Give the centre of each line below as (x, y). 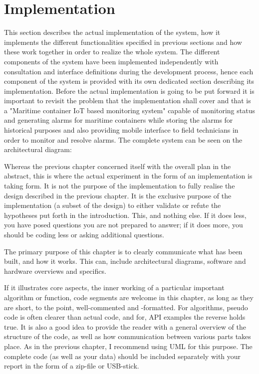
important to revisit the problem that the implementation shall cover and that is (128, 100)
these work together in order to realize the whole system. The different (112, 52)
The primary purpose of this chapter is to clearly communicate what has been (123, 251)
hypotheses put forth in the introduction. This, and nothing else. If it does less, (125, 215)
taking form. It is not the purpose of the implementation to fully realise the (120, 186)
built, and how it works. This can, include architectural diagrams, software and (125, 261)
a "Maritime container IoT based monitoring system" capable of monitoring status (129, 110)
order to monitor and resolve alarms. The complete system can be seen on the (123, 139)
